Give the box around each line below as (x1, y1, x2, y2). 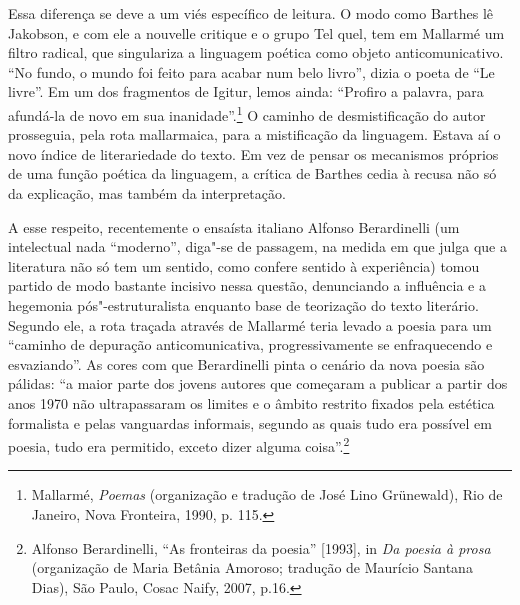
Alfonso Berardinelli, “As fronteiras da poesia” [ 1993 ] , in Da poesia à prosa (31, 537, 491, 558)
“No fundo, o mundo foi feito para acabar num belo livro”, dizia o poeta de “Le (8, 61, 495, 82)
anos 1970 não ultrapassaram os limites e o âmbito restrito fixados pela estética (8, 392, 495, 413)
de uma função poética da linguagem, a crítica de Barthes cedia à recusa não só (8, 163, 497, 184)
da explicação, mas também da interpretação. (8, 183, 286, 203)
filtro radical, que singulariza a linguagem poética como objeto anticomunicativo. (8, 42, 504, 63)
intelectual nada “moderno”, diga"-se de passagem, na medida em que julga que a (8, 236, 507, 257)
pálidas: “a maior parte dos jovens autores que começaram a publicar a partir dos (8, 373, 508, 394)
